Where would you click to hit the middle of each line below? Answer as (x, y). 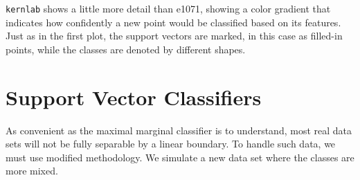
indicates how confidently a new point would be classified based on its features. (173, 22)
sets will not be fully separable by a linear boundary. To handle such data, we (171, 144)
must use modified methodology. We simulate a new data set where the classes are (180, 157)
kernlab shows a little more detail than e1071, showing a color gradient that (168, 8)
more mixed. (32, 171)
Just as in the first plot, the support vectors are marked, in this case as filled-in (174, 36)
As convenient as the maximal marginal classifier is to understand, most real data (179, 130)
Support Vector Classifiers (134, 97)
